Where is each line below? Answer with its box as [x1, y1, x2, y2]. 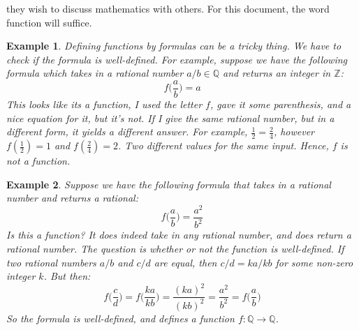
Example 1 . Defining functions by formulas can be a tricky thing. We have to [6, 38, 342, 53]
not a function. [6, 153, 71, 168]
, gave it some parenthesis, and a [210, 97, 351, 112]
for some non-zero [275, 255, 353, 269]
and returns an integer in [223, 66, 331, 80]
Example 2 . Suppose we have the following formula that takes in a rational [6, 177, 331, 191]
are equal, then [154, 255, 217, 269]
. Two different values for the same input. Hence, [118, 138, 329, 153]
